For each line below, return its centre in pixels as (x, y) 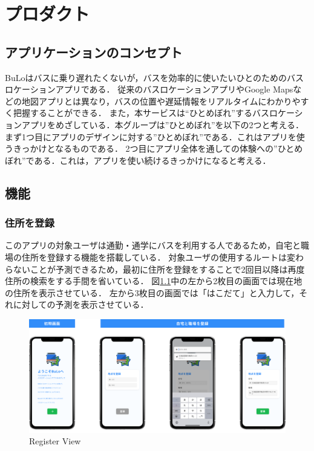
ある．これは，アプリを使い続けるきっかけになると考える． (152, 160)
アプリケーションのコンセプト (94, 52)
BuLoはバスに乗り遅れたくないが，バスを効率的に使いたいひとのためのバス (155, 77)
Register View (55, 441)
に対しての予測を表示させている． (81, 304)
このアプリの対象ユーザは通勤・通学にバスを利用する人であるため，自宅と (153, 245)
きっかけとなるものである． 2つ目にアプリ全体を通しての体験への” (145, 148)
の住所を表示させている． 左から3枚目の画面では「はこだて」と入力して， (152, 292)
